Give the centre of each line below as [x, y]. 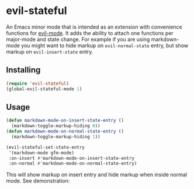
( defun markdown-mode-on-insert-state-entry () [65, 121]
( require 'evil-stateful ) [37, 83]
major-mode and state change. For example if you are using [78, 39]
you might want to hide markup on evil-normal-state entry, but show [105, 45]
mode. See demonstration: [38, 181]
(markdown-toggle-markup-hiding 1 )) [56, 136]
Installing [23, 70]
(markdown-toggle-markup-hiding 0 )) [56, 126]
